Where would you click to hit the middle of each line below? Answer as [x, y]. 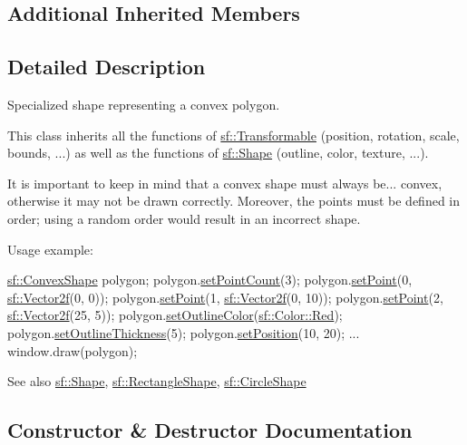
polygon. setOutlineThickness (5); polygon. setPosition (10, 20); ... [184, 332]
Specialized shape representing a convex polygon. [144, 104]
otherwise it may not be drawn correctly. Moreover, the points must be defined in [234, 201]
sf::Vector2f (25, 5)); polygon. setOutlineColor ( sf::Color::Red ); [175, 315]
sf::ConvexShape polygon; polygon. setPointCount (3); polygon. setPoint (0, [210, 280]
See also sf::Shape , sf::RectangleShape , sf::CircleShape [157, 381]
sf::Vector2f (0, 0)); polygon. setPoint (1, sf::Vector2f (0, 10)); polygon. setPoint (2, [225, 297]
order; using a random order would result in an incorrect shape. [184, 218]
